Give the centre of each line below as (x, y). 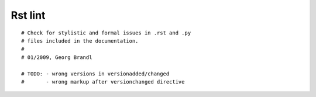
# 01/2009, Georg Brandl (57, 57)
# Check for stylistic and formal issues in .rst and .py (106, 33)
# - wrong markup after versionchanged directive (103, 82)
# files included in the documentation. (80, 41)
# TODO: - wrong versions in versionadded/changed (95, 74)
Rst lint (28, 15)
